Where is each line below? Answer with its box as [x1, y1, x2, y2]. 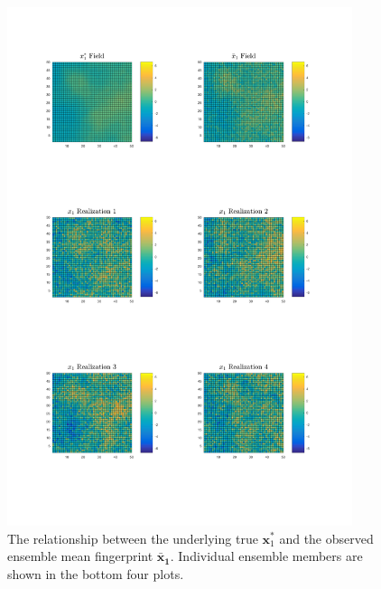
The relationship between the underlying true [7, 528, 258, 547]
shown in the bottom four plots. [7, 564, 184, 583]
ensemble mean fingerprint [7, 546, 153, 565]
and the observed [279, 528, 374, 547]
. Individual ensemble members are [170, 546, 363, 565]
